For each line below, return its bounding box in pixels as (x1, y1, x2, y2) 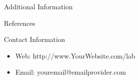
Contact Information (4, 34, 65, 44)
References (4, 18, 35, 28)
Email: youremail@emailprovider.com (15, 67, 126, 77)
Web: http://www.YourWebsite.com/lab (15, 50, 136, 60)
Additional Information (4, 1, 73, 11)
